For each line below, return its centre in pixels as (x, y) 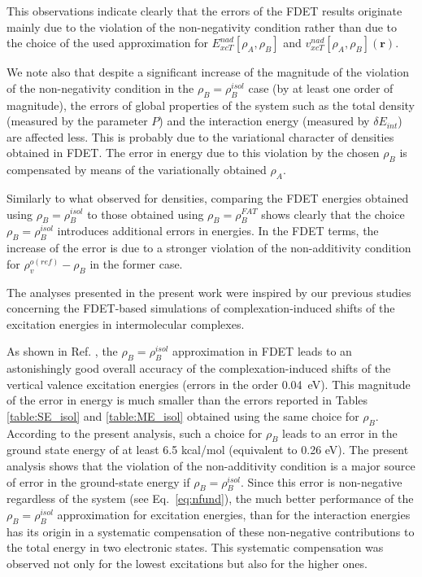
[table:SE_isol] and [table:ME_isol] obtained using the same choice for (183, 415)
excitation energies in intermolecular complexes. (126, 323)
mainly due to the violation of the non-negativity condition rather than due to (202, 26)
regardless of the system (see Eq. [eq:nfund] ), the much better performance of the (210, 498)
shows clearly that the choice (333, 214)
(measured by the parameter (77, 121)
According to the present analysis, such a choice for (135, 433)
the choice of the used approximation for (107, 43)
